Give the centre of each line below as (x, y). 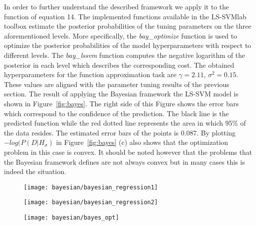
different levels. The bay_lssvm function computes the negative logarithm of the (125, 55)
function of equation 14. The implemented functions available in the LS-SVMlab (125, 16)
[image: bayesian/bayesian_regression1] (91, 187)
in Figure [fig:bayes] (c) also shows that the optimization (142, 142)
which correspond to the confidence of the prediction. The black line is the (116, 113)
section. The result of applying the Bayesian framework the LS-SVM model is (121, 94)
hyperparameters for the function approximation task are (90, 74)
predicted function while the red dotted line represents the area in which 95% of (125, 123)
